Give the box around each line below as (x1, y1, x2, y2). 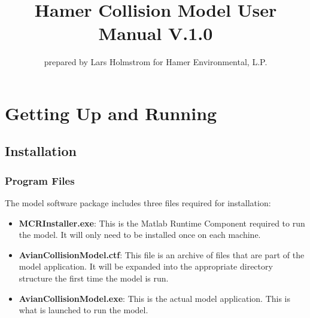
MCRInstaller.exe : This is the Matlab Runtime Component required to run (19, 216, 305, 229)
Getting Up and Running (5, 100, 217, 125)
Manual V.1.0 (98, 21, 213, 45)
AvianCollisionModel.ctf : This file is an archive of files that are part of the (19, 248, 305, 261)
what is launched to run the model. (19, 304, 148, 316)
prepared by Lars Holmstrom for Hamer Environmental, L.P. (44, 56, 268, 68)
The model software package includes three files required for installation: (5, 197, 271, 209)
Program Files (5, 173, 75, 188)
